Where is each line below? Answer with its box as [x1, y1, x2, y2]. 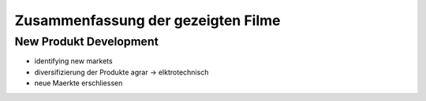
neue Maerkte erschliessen [34, 78, 123, 88]
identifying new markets [34, 56, 114, 66]
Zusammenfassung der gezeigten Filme [14, 12, 281, 29]
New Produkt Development [14, 34, 159, 49]
